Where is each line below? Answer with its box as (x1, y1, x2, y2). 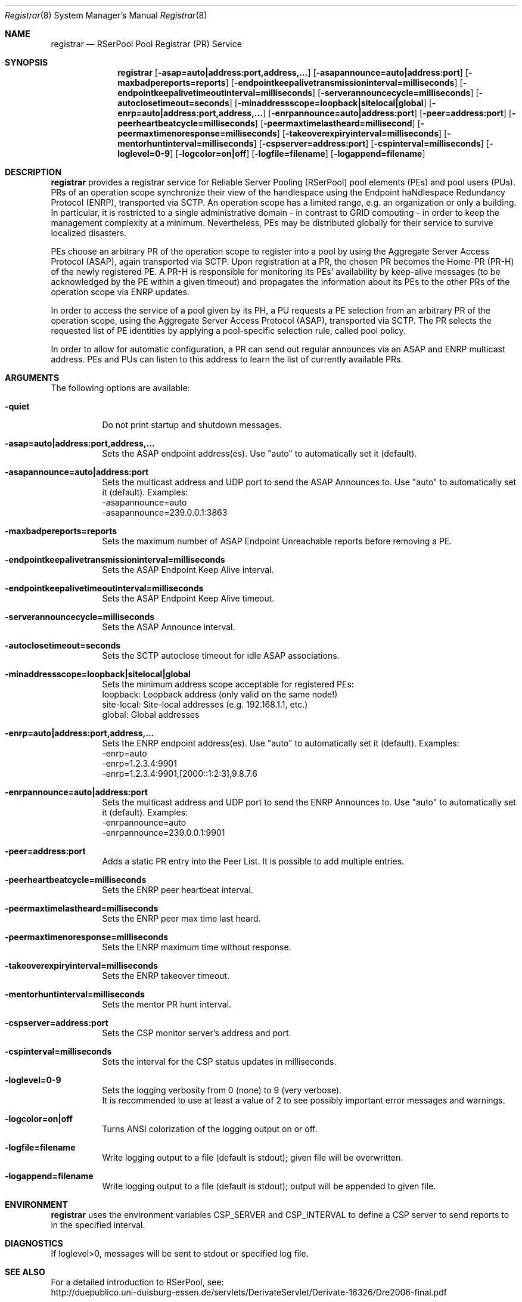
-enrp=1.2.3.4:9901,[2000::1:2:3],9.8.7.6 (102, 768, 257, 779)
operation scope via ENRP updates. (51, 287, 189, 297)
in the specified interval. (51, 1220, 145, 1230)
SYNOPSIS (5, 57, 48, 67)
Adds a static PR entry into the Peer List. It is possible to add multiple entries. (102, 856, 405, 866)
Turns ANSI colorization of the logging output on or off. (102, 1124, 318, 1134)
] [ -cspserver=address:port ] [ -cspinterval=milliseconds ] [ (253, 138, 489, 148)
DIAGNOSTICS (5, 1238, 63, 1248)
